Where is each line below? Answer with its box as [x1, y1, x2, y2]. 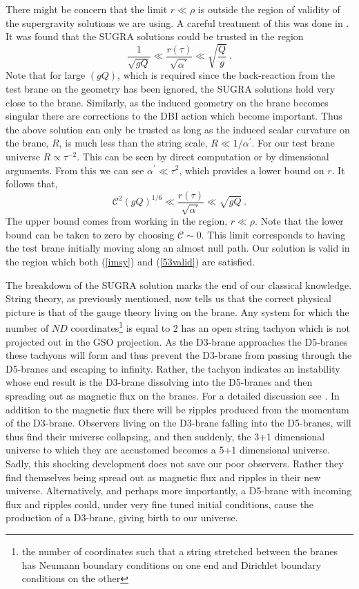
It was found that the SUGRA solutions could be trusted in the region [6, 29, 304, 44]
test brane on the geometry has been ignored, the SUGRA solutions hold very [6, 81, 336, 95]
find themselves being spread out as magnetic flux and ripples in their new [6, 469, 321, 484]
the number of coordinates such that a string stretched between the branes [21, 543, 338, 558]
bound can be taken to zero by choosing [6, 227, 175, 241]
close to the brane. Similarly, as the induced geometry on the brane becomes [6, 95, 329, 109]
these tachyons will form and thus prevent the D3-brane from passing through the [6, 348, 352, 362]
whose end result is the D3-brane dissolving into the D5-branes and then [6, 375, 313, 389]
